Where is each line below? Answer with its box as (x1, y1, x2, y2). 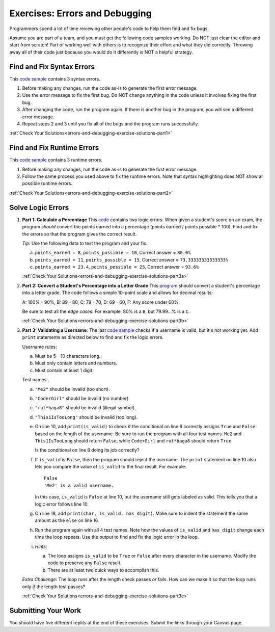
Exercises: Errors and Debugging (9, 8, 152, 19)
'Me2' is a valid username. (44, 482, 114, 488)
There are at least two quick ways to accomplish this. (47, 567, 159, 573)
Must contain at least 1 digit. (35, 367, 94, 373)
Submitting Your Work (9, 606, 81, 615)
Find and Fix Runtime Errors (9, 143, 99, 152)
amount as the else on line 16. (35, 517, 99, 523)
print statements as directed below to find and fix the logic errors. (22, 334, 164, 340)
